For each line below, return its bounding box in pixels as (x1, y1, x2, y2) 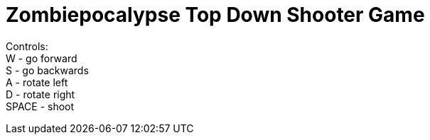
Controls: (6, 40, 48, 52)
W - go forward (6, 52, 77, 64)
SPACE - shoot (6, 100, 75, 112)
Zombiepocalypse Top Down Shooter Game (6, 3, 425, 27)
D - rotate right (6, 88, 75, 100)
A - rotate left (6, 76, 68, 88)
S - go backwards (6, 64, 89, 76)
